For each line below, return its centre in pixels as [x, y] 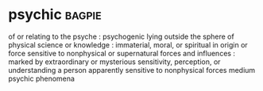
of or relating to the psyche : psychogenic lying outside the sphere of [121, 36]
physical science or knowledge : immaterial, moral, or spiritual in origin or [128, 44]
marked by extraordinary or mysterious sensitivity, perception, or [114, 62]
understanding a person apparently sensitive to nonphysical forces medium [132, 70]
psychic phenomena [42, 78]
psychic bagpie [55, 15]
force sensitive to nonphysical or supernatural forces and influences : [122, 53]
